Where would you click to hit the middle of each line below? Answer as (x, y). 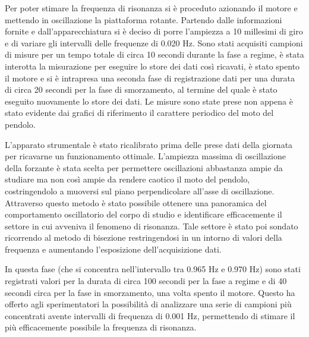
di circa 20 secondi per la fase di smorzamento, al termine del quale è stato (141, 89)
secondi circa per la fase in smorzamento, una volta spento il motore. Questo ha (150, 292)
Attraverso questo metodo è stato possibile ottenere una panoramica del (136, 202)
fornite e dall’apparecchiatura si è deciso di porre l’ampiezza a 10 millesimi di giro (154, 31)
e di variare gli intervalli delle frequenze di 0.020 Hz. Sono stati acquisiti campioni (154, 42)
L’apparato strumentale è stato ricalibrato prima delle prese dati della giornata (149, 144)
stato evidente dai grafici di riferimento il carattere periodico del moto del (139, 113)
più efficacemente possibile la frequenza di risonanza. (101, 327)
